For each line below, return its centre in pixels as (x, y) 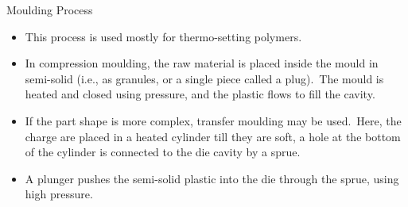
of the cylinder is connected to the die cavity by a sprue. (163, 152)
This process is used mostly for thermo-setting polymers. (163, 36)
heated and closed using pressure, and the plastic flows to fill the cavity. (200, 94)
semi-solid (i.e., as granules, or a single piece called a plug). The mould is (204, 78)
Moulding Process (50, 10)
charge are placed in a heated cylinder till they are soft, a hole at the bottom (213, 136)
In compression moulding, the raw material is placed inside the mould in (202, 63)
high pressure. (59, 194)
